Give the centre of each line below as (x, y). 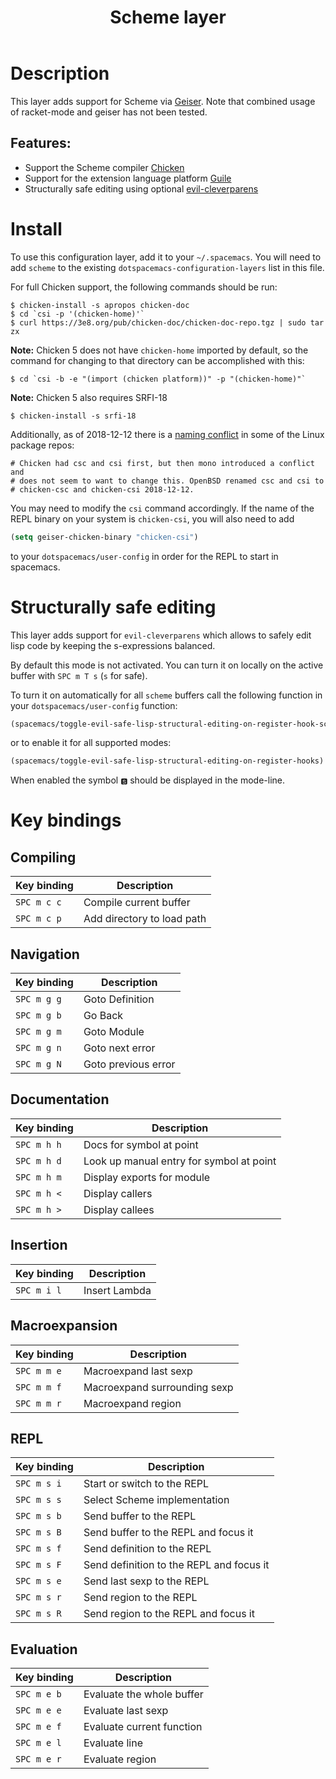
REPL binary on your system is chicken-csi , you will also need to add (152, 518)
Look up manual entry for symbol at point (180, 1161)
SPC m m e (38, 1370)
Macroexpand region (132, 1403)
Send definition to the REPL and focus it (176, 1565)
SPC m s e (38, 1581)
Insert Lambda (117, 1290)
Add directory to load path (145, 919)
